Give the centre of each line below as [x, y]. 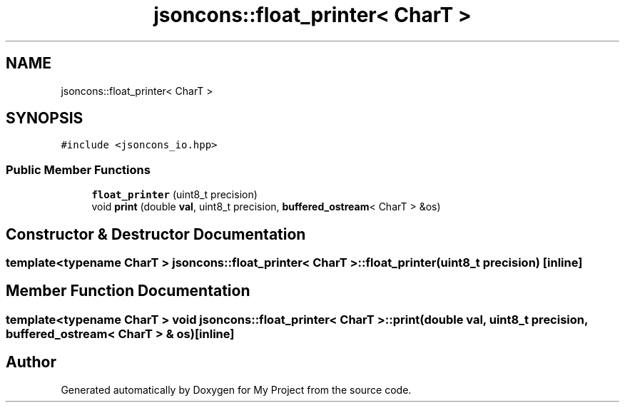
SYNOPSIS [45, 118]
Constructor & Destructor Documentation [156, 234]
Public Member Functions [78, 169]
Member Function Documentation [128, 291]
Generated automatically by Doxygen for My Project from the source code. [236, 389]
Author [31, 362]
